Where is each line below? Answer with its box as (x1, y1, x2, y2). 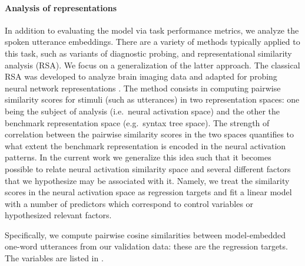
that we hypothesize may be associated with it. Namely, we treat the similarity (5, 174, 290, 186)
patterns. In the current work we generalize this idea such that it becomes (5, 151, 271, 163)
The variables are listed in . (5, 252, 104, 264)
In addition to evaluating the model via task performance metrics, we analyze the (5, 24, 299, 36)
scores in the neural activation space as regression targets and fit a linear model (5, 186, 292, 198)
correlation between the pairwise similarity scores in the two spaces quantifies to (5, 128, 294, 140)
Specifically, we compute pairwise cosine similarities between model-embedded (5, 228, 286, 241)
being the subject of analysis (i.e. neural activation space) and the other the (5, 104, 280, 117)
